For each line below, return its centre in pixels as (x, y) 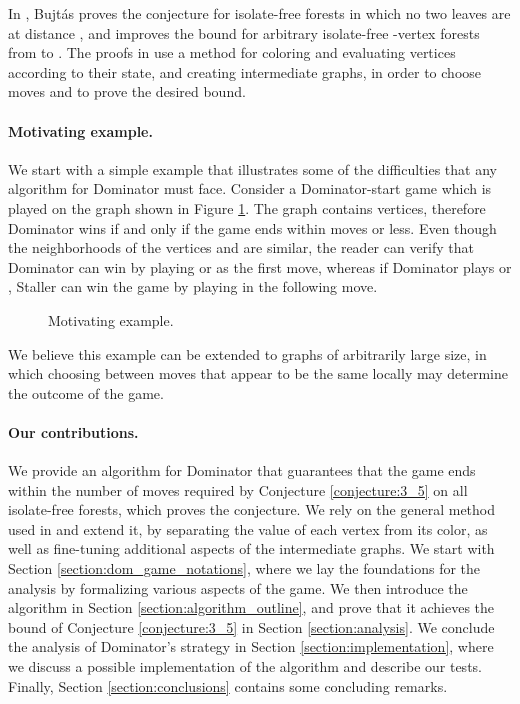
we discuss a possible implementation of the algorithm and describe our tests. (245, 666)
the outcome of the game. (86, 392)
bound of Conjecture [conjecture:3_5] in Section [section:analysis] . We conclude (251, 626)
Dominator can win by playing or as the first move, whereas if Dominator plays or (260, 266)
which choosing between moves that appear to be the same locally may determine (258, 373)
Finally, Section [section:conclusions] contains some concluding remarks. (228, 685)
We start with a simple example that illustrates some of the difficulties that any (252, 168)
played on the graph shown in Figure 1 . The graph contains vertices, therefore (247, 207)
